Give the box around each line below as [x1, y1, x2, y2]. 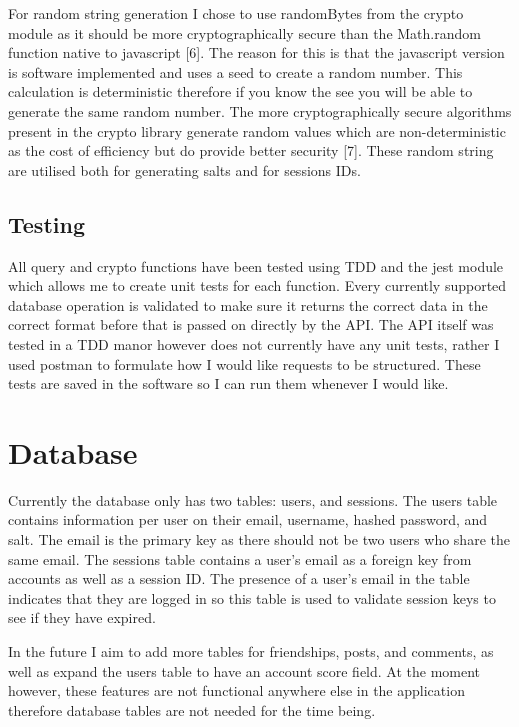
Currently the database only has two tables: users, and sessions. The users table [8, 489, 498, 510]
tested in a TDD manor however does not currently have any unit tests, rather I [8, 333, 500, 354]
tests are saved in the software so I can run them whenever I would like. [8, 373, 449, 394]
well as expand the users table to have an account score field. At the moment [8, 660, 481, 681]
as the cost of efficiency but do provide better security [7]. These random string [8, 140, 494, 161]
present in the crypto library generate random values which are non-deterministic [8, 120, 506, 141]
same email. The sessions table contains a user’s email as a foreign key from [8, 548, 472, 569]
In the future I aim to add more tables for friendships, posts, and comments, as [8, 640, 494, 661]
